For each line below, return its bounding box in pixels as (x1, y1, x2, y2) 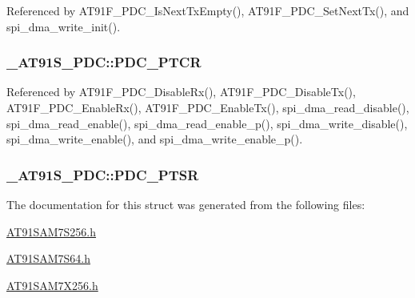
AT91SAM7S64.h (6, 250, 91, 267)
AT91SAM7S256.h (6, 223, 97, 240)
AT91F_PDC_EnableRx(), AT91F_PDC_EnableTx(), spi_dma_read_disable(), (6, 99, 409, 115)
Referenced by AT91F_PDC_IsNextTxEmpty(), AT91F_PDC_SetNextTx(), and (6, 2, 409, 18)
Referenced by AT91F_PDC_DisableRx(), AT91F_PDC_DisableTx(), (6, 83, 356, 100)
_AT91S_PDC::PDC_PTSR (6, 164, 199, 184)
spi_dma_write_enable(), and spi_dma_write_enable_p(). (6, 131, 303, 147)
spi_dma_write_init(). (6, 18, 121, 34)
